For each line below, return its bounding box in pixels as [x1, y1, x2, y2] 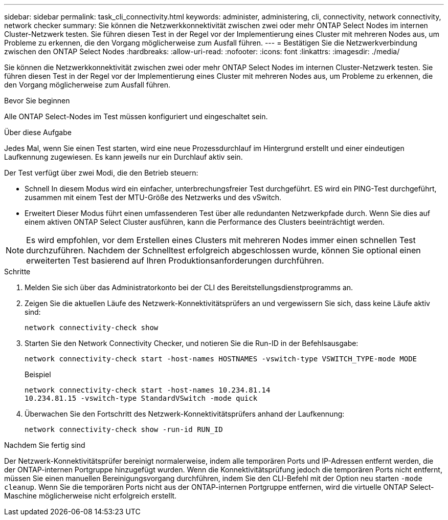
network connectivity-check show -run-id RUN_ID [25, 425, 223, 434]
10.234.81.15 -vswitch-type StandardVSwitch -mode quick [25, 394, 258, 402]
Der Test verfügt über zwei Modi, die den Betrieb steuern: [4, 168, 198, 177]
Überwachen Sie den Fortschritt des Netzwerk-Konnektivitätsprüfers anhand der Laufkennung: [25, 409, 345, 418]
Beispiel [25, 370, 51, 379]
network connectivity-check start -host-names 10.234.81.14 [25, 386, 271, 394]
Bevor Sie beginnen [4, 96, 70, 105]
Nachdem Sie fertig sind [4, 441, 85, 449]
